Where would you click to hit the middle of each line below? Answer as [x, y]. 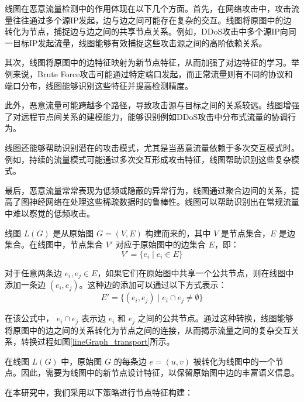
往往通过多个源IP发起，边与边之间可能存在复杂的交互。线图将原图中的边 [152, 20]
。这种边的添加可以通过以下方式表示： [153, 285]
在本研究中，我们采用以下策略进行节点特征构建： [99, 392]
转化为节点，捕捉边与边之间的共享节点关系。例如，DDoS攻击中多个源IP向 [146, 31]
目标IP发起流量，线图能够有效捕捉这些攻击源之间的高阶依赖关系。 [140, 42]
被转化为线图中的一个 [234, 361]
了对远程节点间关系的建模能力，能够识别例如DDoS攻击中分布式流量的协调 [146, 116]
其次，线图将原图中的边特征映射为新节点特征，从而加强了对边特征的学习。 [148, 62]
